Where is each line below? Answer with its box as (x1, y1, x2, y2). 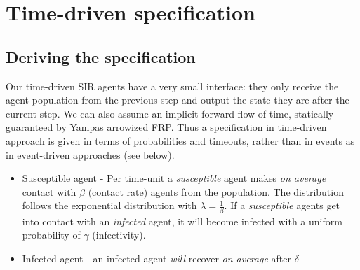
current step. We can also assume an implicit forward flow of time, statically (6, 106, 334, 120)
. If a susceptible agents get (224, 198, 340, 213)
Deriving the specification (6, 45, 196, 67)
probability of (22, 227, 81, 242)
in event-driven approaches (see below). (6, 147, 175, 162)
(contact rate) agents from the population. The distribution (88, 184, 344, 199)
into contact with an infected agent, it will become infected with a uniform (22, 213, 342, 228)
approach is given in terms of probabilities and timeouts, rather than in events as (6, 133, 355, 148)
